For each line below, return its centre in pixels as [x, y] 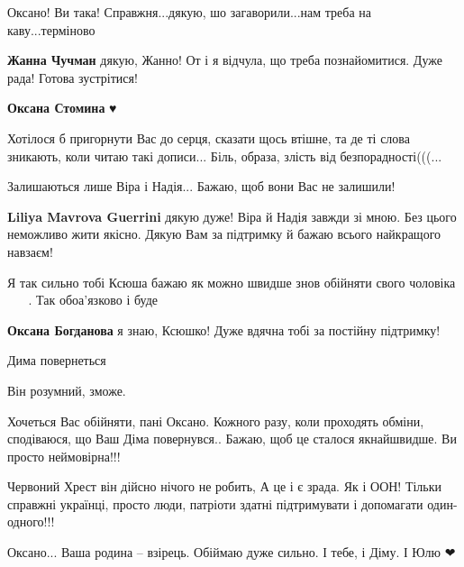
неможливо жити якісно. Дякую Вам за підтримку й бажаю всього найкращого [224, 234]
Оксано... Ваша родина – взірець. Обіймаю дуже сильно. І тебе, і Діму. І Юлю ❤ [232, 552]
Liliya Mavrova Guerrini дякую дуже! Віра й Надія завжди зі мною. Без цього [232, 216]
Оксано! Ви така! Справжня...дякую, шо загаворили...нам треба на [190, 12]
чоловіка [432, 282]
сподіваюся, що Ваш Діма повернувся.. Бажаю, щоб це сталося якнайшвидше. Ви [232, 439]
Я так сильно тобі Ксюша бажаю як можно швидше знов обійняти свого [206, 282]
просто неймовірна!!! [64, 456]
